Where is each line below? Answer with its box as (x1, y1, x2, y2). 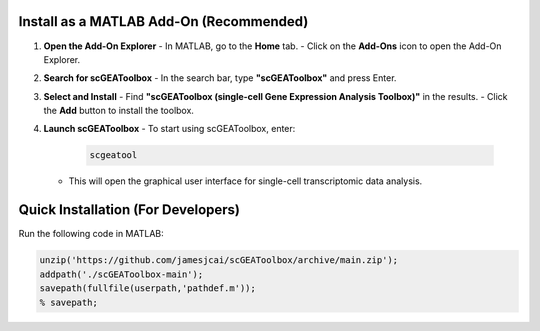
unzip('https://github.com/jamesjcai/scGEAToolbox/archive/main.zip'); (39, 255, 399, 266)
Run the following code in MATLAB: (18, 228, 164, 240)
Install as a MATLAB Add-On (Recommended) (18, 13, 309, 30)
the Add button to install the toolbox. (43, 105, 195, 117)
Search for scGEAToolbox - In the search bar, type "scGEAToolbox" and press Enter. (43, 72, 397, 84)
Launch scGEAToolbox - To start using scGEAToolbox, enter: (43, 123, 296, 135)
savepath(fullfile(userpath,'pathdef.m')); (39, 283, 257, 294)
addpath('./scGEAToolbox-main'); (39, 268, 204, 280)
